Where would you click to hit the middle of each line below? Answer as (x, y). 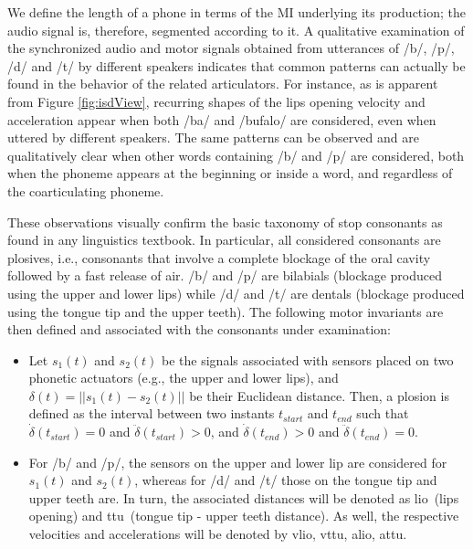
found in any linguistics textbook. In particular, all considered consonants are (224, 240)
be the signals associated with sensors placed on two (308, 359)
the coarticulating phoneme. (86, 190)
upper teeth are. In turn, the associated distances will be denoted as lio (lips (244, 497)
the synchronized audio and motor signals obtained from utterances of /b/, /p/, (231, 48)
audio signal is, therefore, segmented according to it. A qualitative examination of (236, 30)
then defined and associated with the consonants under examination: (199, 329)
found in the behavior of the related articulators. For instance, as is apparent (223, 84)
